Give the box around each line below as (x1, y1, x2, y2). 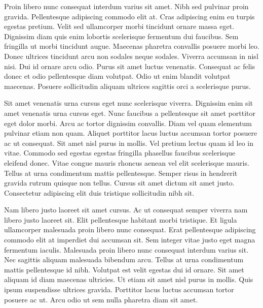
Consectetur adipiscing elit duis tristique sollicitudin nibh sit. (4, 187, 195, 198)
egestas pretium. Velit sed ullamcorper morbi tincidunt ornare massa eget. (4, 21, 235, 32)
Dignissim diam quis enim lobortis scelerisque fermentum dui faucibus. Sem (4, 30, 239, 41)
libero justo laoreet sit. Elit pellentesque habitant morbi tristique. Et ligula (4, 214, 237, 225)
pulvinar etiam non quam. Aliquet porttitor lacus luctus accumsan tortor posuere (4, 128, 257, 138)
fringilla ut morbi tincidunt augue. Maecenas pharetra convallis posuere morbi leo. (4, 41, 259, 51)
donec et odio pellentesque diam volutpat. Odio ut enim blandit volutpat (4, 71, 231, 81)
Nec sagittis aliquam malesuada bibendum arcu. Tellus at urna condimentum (4, 254, 244, 265)
